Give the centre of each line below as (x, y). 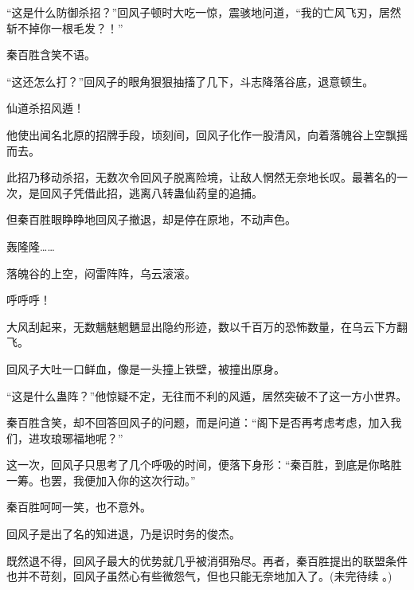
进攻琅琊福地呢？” (76, 438)
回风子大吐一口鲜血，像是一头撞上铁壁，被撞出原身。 (146, 368)
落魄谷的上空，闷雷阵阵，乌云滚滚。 (101, 273)
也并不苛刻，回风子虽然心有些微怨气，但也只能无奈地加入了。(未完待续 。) (199, 576)
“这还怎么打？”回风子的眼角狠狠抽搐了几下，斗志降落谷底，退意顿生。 (190, 81)
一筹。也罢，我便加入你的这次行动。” (101, 480)
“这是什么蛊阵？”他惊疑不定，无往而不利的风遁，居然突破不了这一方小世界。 (207, 395)
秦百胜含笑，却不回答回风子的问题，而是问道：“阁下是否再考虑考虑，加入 (199, 422)
